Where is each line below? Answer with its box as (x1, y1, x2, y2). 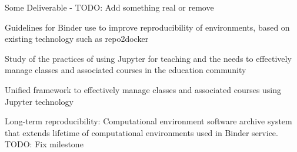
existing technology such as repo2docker (5, 32, 149, 45)
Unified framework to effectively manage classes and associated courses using (5, 83, 282, 95)
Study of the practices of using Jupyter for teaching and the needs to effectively (5, 52, 292, 64)
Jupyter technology (5, 95, 74, 107)
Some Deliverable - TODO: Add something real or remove (5, 1, 214, 13)
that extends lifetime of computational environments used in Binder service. (5, 126, 278, 138)
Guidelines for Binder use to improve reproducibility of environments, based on (5, 21, 290, 33)
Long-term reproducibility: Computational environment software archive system (5, 115, 292, 127)
